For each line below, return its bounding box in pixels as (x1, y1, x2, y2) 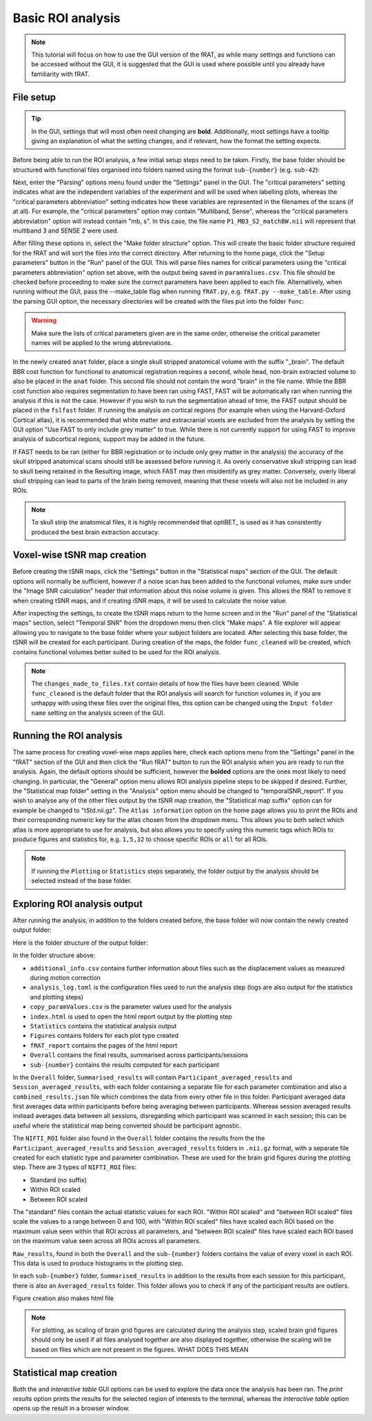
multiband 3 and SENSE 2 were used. (12, 226, 119, 235)
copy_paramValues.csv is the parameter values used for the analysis (30, 1003, 232, 1011)
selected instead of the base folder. (31, 876, 132, 885)
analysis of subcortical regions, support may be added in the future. (12, 435, 206, 443)
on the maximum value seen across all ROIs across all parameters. (12, 1237, 201, 1245)
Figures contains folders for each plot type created (30, 1032, 179, 1040)
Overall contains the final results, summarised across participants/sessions (30, 1051, 249, 1059)
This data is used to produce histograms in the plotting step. (12, 1259, 184, 1267)
